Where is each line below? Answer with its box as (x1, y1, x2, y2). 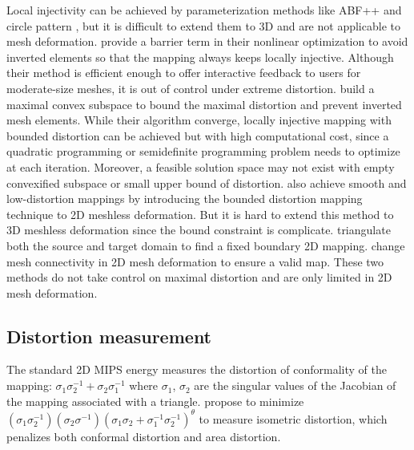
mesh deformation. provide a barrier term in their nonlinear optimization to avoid (6, 33, 408, 50)
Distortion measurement (6, 323, 212, 348)
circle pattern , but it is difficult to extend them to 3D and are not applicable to (6, 17, 400, 34)
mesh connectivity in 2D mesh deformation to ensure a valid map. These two (6, 253, 384, 270)
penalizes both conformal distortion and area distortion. (6, 428, 281, 444)
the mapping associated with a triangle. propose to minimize (6, 392, 304, 409)
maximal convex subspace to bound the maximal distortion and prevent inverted (6, 95, 402, 112)
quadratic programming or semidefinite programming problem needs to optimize (6, 143, 400, 160)
